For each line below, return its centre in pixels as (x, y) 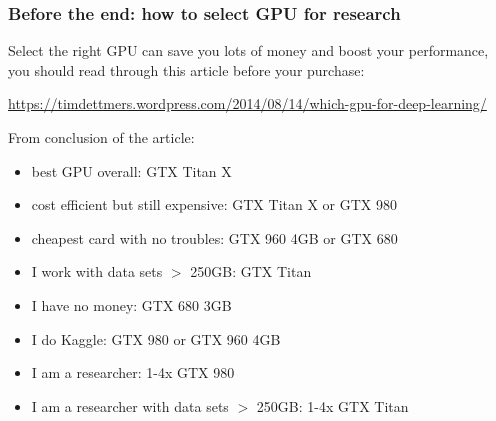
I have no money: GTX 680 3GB (131, 304)
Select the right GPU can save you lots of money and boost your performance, (248, 50)
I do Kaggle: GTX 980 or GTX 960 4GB (156, 338)
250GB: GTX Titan (251, 271)
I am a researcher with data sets (130, 405)
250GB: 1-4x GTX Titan (332, 405)
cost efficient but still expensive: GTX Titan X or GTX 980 (214, 204)
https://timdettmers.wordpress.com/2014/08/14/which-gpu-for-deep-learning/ (247, 103)
